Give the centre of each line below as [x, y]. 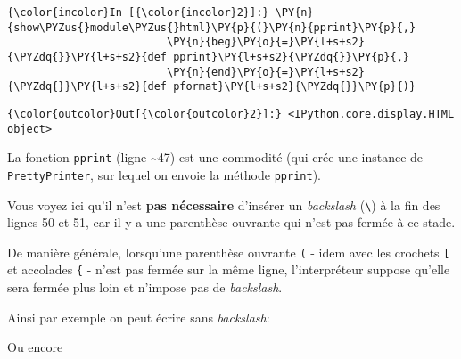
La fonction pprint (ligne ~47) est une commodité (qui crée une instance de [215, 157]
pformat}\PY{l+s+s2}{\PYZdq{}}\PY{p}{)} [295, 87]
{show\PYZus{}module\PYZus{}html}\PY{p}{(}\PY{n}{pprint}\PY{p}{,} [212, 27]
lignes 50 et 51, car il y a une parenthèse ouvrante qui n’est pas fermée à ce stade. [231, 222]
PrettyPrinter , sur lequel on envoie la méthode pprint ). [164, 174]
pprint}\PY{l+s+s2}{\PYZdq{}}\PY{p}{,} [292, 57]
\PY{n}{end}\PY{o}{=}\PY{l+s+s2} [265, 72]
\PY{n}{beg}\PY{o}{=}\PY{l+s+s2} [265, 42]
